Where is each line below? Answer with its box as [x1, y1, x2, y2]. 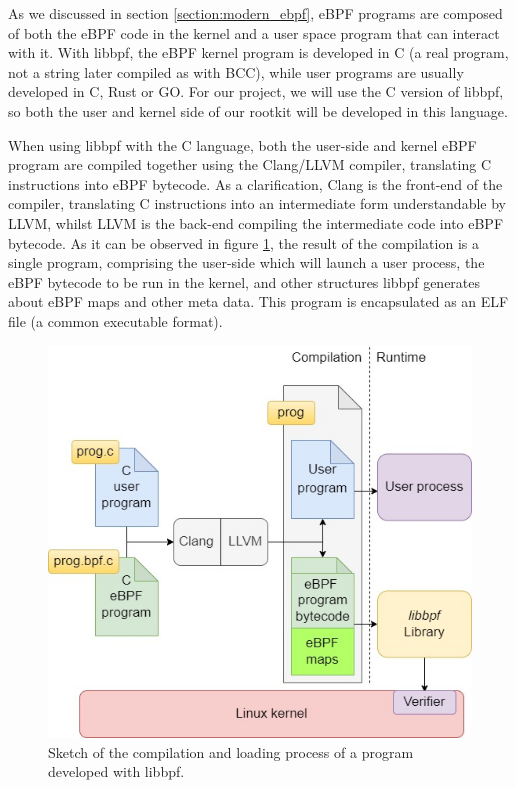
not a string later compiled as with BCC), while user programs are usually [8, 61, 464, 82]
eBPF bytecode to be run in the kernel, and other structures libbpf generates [8, 271, 481, 292]
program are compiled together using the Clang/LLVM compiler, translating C [8, 154, 492, 175]
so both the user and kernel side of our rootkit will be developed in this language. [8, 100, 508, 121]
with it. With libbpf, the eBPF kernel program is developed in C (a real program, [8, 42, 509, 63]
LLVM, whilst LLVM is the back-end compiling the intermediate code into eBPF [8, 212, 504, 233]
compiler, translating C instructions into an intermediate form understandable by [8, 193, 506, 214]
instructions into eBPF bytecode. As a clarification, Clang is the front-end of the [8, 173, 503, 194]
